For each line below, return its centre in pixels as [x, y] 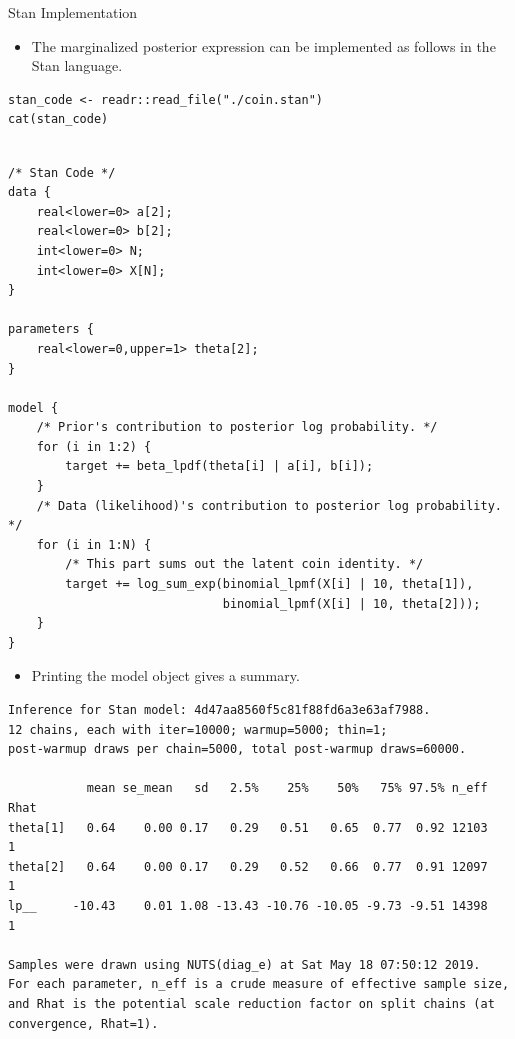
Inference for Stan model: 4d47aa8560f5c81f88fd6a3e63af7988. [219, 710]
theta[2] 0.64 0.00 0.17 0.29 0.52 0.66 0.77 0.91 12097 [248, 866]
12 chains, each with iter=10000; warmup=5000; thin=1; [198, 729]
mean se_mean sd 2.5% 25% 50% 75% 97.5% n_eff [287, 788]
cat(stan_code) [58, 119]
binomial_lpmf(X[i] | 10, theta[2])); [351, 603]
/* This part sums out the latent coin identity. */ [244, 564]
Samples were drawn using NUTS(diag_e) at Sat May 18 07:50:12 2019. [244, 964]
